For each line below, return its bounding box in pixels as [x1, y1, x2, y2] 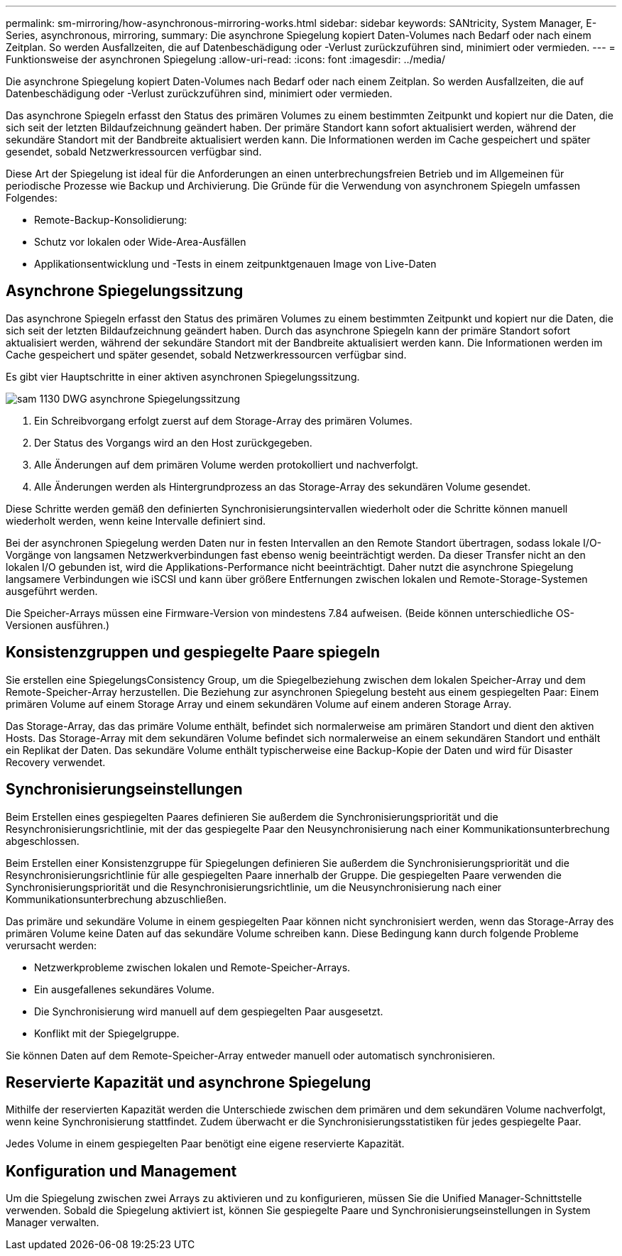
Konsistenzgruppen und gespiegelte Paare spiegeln [6, 643, 381, 662]
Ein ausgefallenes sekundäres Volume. [34, 983, 215, 995]
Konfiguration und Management [6, 1162, 237, 1180]
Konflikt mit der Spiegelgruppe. [34, 1027, 180, 1039]
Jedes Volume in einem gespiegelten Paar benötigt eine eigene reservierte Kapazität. [6, 1137, 405, 1150]
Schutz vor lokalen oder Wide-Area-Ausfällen [34, 236, 246, 248]
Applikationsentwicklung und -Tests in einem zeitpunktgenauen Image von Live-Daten [34, 258, 437, 270]
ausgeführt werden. [6, 584, 98, 597]
